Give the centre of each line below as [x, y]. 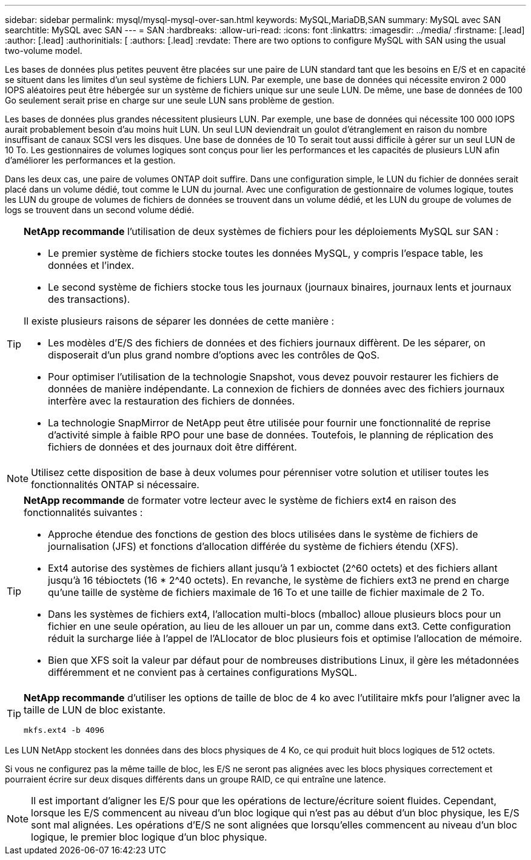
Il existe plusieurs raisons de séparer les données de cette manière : [179, 321]
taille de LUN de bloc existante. [95, 710]
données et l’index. [91, 265]
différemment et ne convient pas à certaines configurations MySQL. [203, 672]
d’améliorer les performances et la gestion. [90, 160]
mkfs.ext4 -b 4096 [64, 730]
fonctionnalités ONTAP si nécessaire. [115, 485]
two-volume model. [44, 51]
